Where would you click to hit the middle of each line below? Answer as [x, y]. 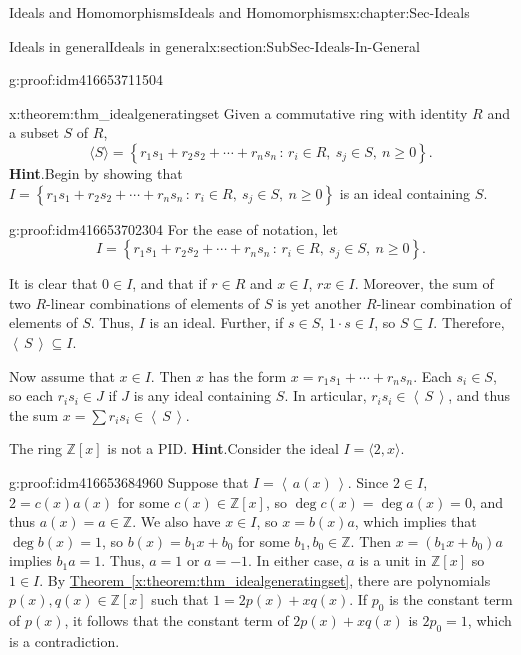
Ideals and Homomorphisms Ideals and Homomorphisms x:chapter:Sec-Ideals [239, 12]
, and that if [169, 283]
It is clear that [53, 283]
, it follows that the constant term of [176, 620]
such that [180, 599]
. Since [368, 481]
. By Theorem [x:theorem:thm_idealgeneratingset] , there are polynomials [265, 579]
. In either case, [295, 560]
